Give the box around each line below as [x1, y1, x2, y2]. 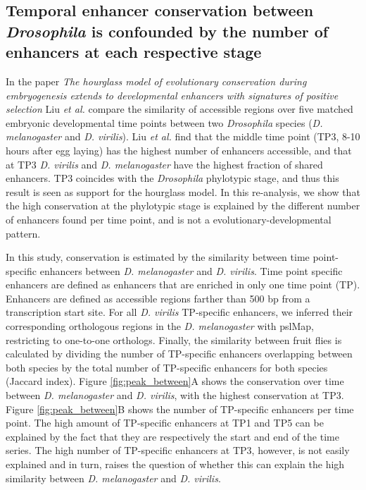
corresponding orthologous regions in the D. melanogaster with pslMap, [6, 319, 314, 333]
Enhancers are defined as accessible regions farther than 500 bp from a [6, 290, 310, 305]
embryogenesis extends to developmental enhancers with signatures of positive [6, 87, 339, 102]
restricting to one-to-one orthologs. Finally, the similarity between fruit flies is [6, 332, 342, 347]
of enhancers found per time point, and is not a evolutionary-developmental [6, 212, 332, 226]
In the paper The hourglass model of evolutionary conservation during [6, 73, 307, 88]
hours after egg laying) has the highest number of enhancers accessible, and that [6, 142, 352, 157]
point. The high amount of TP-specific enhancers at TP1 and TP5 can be [6, 415, 324, 430]
